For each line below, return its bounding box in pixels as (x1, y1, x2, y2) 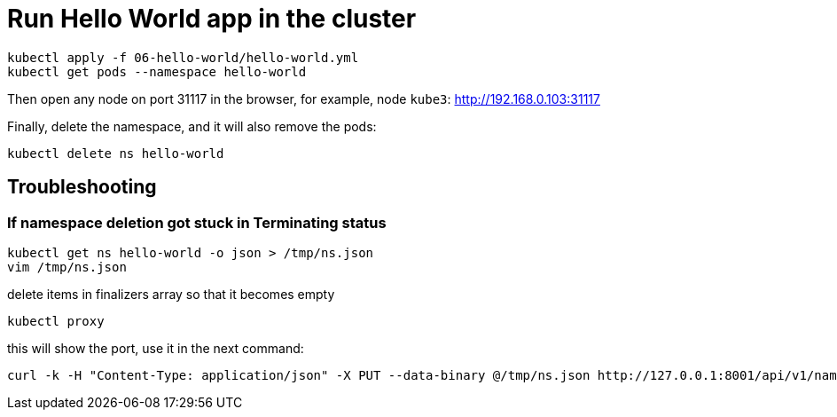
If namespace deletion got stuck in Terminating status (7, 213, 387, 232)
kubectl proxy (7, 313, 105, 328)
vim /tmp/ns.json (7, 259, 127, 274)
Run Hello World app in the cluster (7, 4, 417, 34)
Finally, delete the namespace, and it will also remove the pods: (7, 118, 377, 134)
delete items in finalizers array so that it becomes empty (7, 286, 335, 302)
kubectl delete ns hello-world (7, 146, 224, 161)
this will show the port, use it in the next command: (7, 340, 304, 356)
